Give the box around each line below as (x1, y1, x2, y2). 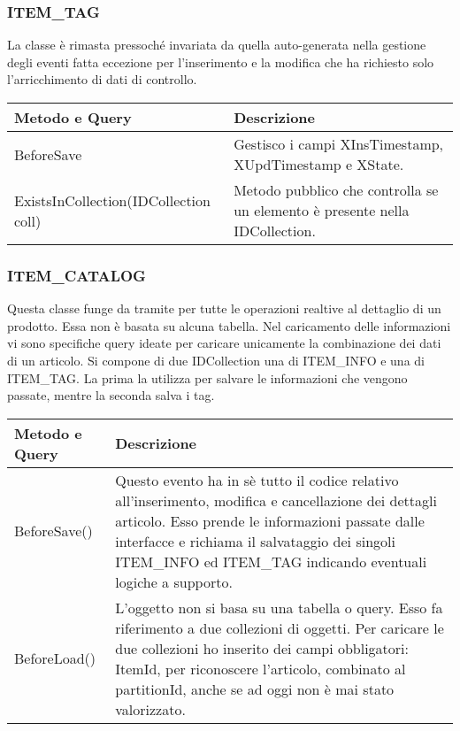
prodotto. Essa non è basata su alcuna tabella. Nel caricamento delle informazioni (7, 316, 451, 335)
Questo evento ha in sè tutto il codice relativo (115, 469, 399, 490)
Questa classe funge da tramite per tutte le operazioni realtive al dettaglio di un (7, 299, 441, 318)
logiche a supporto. (115, 571, 233, 592)
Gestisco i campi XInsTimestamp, (234, 134, 444, 154)
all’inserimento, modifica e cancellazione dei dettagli (115, 489, 437, 511)
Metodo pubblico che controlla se (234, 180, 439, 200)
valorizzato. (115, 698, 186, 719)
